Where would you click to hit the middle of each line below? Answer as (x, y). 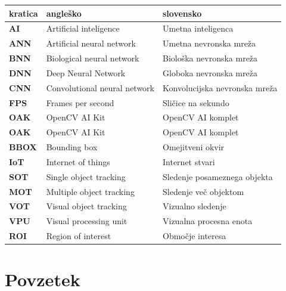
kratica (24, 13)
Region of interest (79, 236)
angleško (64, 13)
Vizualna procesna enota (208, 221)
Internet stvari (189, 161)
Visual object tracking (86, 206)
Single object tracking (86, 176)
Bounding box (72, 147)
